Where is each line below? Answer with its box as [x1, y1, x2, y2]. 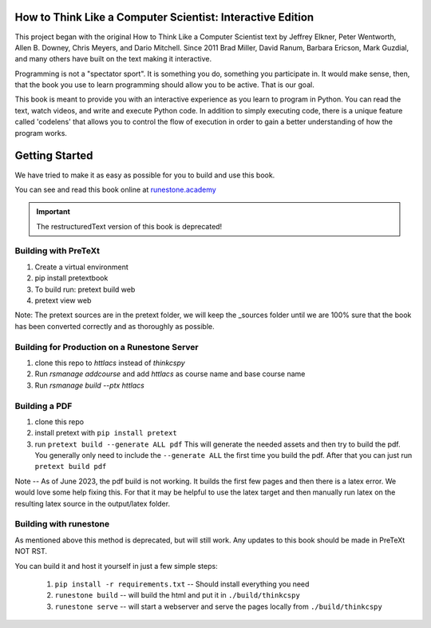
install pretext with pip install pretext [34, 428, 177, 438]
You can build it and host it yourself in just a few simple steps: [14, 561, 219, 570]
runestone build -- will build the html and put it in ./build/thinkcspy [54, 590, 301, 600]
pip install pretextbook [34, 273, 109, 283]
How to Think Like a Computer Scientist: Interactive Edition [14, 10, 314, 24]
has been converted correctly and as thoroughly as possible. [14, 321, 215, 331]
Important [36, 207, 71, 217]
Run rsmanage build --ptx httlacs [34, 380, 145, 390]
